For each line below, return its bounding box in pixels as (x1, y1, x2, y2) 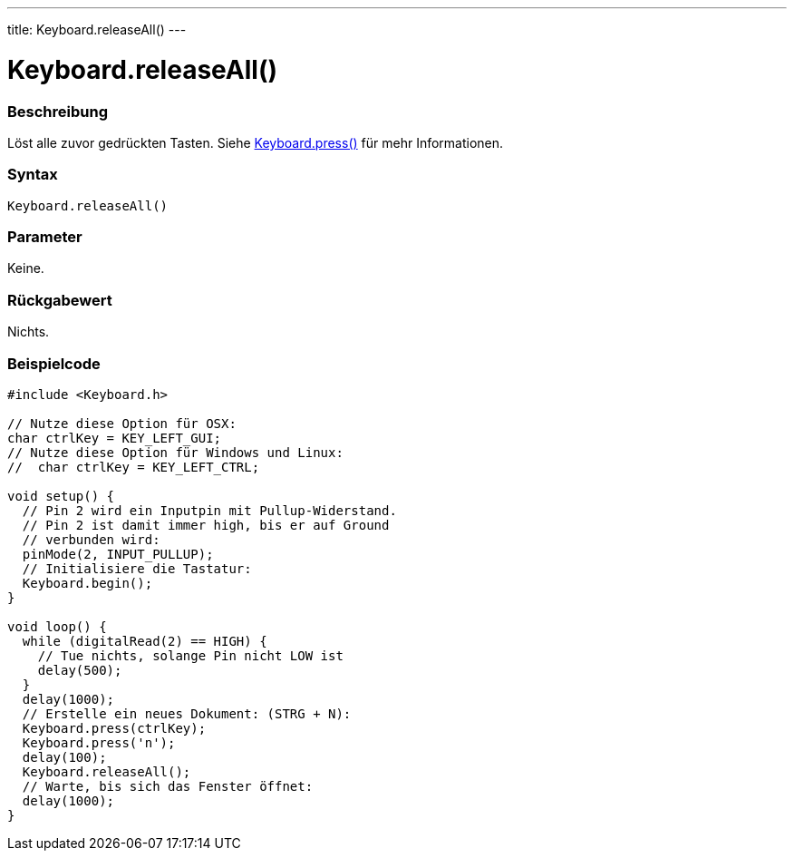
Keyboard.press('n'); (22, 735, 176, 750)
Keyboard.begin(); (22, 575, 153, 590)
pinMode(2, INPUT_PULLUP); (22, 546, 214, 561)
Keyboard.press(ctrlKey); (22, 720, 207, 736)
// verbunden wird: (22, 531, 160, 547)
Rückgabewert (7, 290, 112, 309)
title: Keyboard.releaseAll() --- (7, 22, 187, 37)
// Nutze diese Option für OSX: (7, 415, 237, 431)
